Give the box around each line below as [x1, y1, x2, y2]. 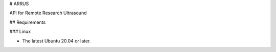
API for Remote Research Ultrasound [9, 10, 87, 16]
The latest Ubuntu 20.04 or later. [22, 38, 91, 44]
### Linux [9, 28, 31, 35]
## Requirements [9, 19, 46, 25]
